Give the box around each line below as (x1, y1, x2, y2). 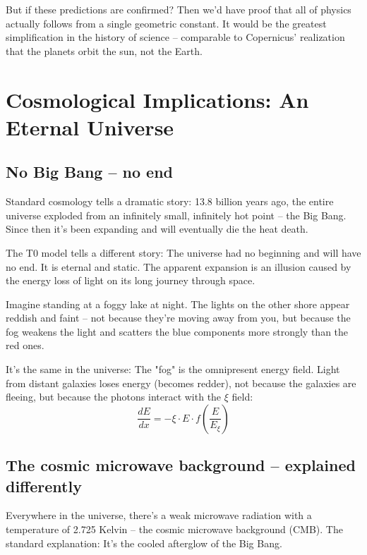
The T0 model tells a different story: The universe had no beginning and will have (6, 245, 361, 260)
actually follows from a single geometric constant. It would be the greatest (6, 16, 327, 30)
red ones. (6, 338, 44, 353)
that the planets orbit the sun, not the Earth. (6, 43, 203, 58)
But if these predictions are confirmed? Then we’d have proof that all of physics (6, 2, 351, 16)
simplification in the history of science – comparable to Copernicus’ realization (6, 30, 345, 44)
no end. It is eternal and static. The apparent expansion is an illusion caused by (6, 259, 351, 274)
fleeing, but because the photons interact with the (6, 389, 222, 404)
